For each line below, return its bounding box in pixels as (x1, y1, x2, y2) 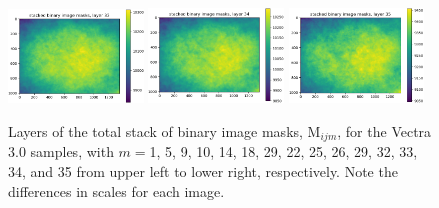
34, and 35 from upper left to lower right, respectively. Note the (8, 160, 398, 181)
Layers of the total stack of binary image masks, (8, 120, 303, 141)
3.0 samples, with (8, 141, 114, 162)
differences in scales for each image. (8, 180, 225, 201)
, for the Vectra (337, 120, 432, 141)
